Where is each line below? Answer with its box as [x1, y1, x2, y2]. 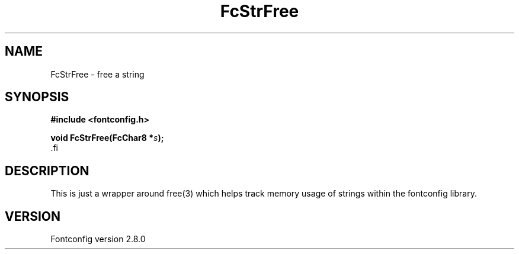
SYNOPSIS [5, 89, 69, 105]
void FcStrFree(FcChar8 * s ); [50, 133, 164, 143]
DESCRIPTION [5, 163, 89, 178]
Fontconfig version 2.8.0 [50, 234, 146, 245]
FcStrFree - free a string [50, 69, 145, 79]
